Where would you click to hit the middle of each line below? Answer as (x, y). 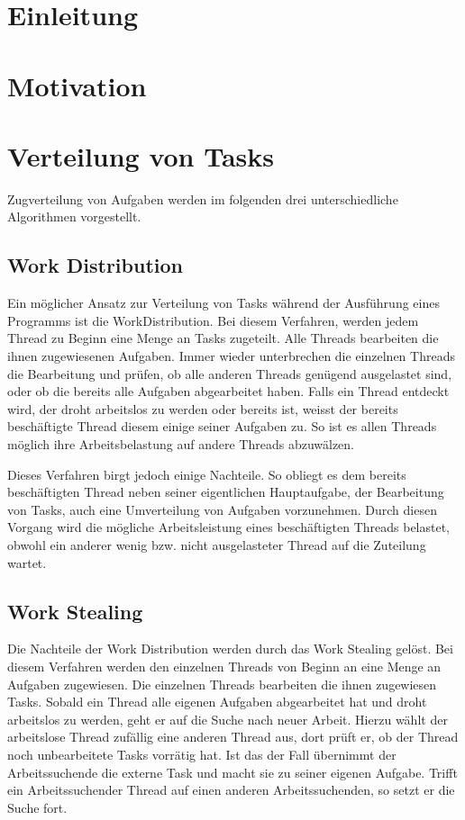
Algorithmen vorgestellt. (74, 216)
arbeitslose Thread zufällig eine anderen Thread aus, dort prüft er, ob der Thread (233, 737)
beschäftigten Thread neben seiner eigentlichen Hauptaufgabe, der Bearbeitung (226, 492)
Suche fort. (37, 807)
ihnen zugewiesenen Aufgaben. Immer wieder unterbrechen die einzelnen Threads (231, 356)
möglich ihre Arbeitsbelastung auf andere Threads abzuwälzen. (181, 444)
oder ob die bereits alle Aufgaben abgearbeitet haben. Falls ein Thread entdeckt (228, 391)
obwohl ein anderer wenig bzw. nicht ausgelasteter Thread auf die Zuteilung (217, 544)
